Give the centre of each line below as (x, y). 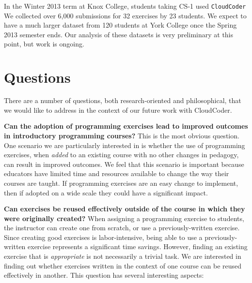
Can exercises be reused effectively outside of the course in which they (125, 209)
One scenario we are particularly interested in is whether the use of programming (125, 145)
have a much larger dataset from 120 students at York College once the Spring (120, 25)
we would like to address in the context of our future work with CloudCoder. (118, 110)
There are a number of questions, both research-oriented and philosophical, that (123, 100)
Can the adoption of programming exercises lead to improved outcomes (126, 126)
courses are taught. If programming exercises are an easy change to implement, (121, 183)
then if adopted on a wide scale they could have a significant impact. (106, 192)
